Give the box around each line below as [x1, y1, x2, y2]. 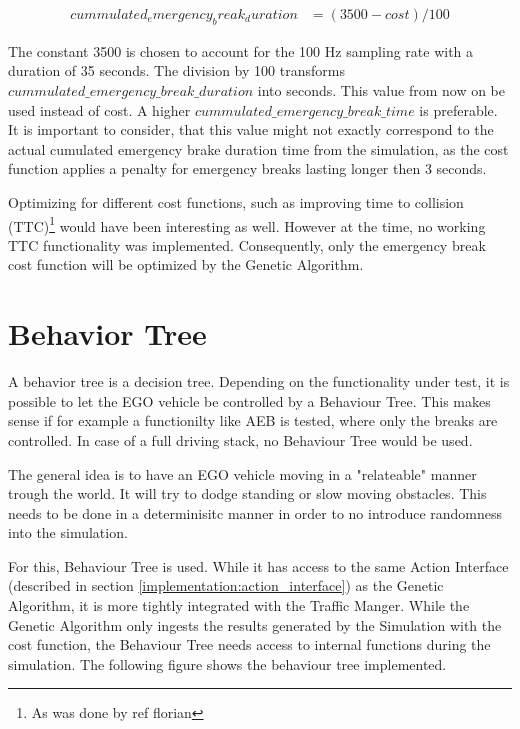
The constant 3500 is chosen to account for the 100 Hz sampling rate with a [8, 40, 474, 61]
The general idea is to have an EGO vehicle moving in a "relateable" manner [8, 463, 477, 484]
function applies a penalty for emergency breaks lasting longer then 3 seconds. [8, 158, 487, 179]
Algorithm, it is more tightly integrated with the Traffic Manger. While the [8, 595, 470, 616]
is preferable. [419, 99, 498, 120]
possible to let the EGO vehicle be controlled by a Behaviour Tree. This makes [8, 390, 491, 411]
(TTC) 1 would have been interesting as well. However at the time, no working [8, 212, 486, 236]
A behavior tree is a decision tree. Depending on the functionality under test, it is [8, 371, 510, 392]
